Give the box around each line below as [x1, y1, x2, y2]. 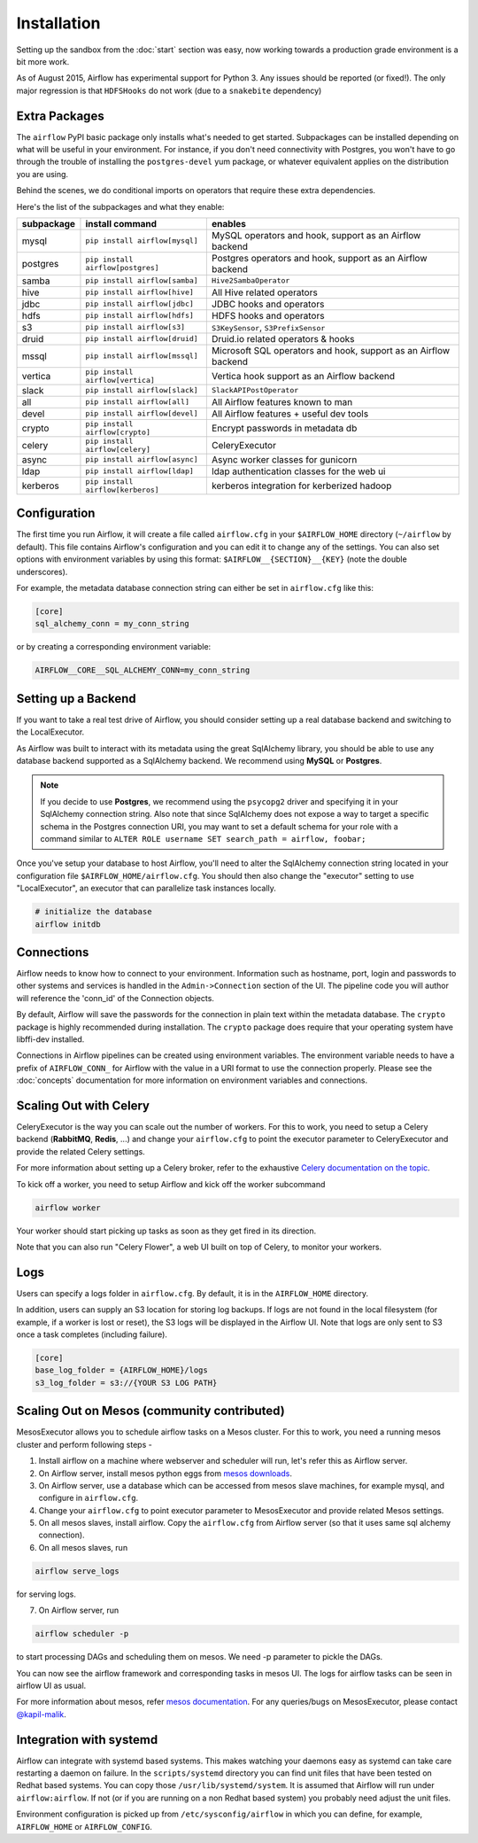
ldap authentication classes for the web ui [211, 465, 386, 478]
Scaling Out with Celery [16, 1099, 150, 1113]
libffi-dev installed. [16, 1034, 85, 1045]
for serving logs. [16, 1589, 77, 1599]
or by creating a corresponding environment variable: [16, 642, 212, 652]
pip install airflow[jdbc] [85, 299, 195, 309]
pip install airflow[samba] [85, 276, 198, 285]
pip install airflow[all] [85, 397, 190, 407]
